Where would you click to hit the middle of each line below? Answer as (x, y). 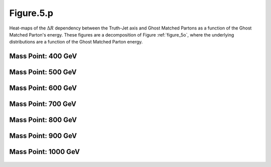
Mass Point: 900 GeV (43, 136)
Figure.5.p (31, 13)
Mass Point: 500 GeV (43, 72)
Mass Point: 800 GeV (43, 120)
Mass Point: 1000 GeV (45, 152)
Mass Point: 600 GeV (43, 88)
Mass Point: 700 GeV (43, 104)
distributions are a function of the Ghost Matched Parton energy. (76, 42)
